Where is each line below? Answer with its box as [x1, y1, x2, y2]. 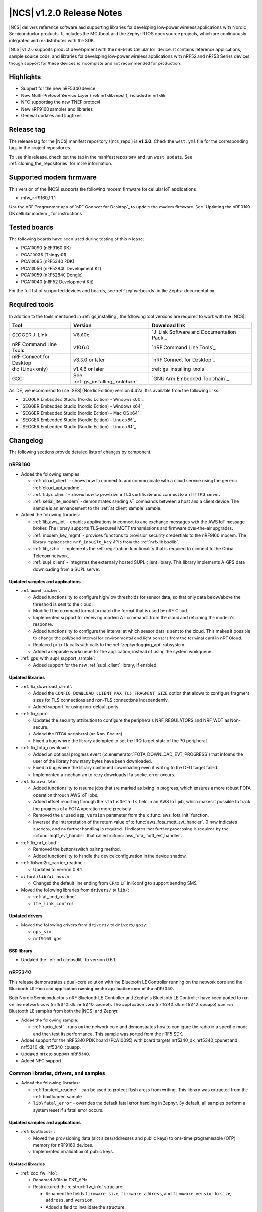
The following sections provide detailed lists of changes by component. [9, 449, 152, 455]
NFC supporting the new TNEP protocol [21, 99, 100, 105]
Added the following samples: [21, 471, 81, 477]
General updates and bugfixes [21, 112, 82, 118]
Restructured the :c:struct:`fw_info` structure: [33, 1183, 124, 1190]
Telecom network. [33, 553, 70, 558]
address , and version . [45, 1197, 94, 1203]
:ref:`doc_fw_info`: [21, 1170, 58, 1176]
